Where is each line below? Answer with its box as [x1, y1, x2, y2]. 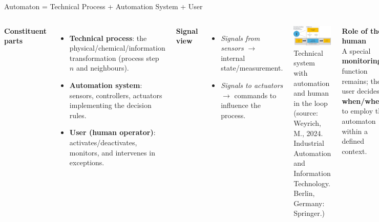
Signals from [221, 32, 260, 43]
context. [342, 145, 367, 156]
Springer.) [293, 208, 325, 218]
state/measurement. [221, 62, 283, 73]
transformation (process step [69, 52, 159, 63]
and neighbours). [76, 62, 129, 73]
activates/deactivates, [69, 137, 137, 147]
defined [342, 136, 364, 146]
